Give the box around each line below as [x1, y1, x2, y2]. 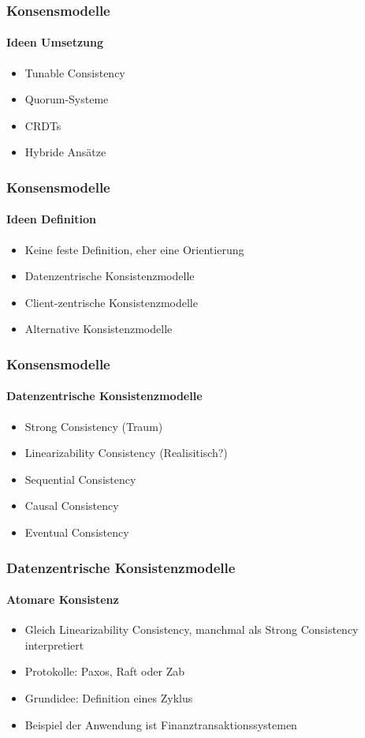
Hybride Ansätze [24, 144, 106, 160]
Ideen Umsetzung [6, 34, 104, 51]
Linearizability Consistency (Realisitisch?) [24, 444, 228, 461]
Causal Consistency [24, 497, 119, 514]
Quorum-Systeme [24, 91, 109, 107]
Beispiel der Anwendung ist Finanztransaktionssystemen [24, 716, 297, 732]
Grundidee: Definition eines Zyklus [24, 690, 193, 706]
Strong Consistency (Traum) [24, 418, 163, 434]
